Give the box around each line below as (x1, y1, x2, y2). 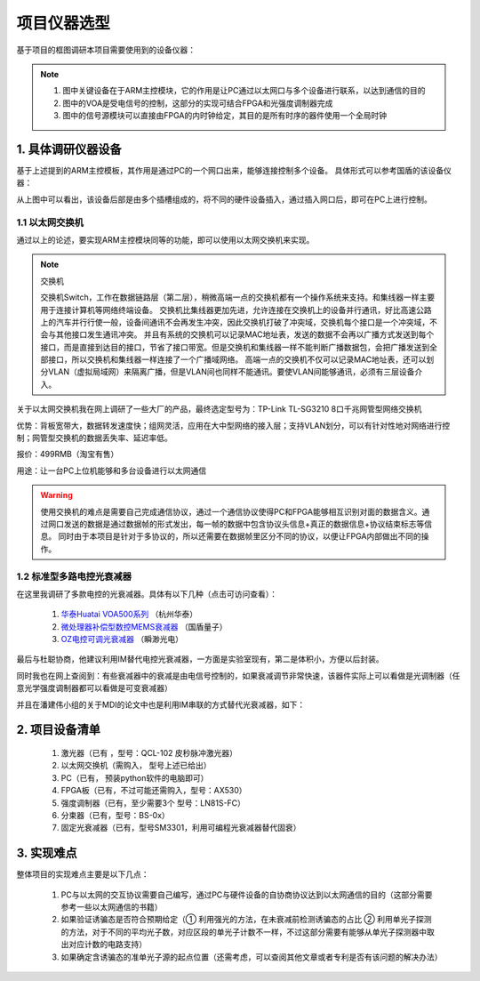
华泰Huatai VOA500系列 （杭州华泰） (60, 609, 198, 620)
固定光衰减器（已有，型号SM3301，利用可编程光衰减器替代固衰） (60, 823, 301, 833)
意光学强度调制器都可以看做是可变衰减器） (16, 683, 172, 694)
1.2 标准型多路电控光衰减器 (16, 570, 132, 583)
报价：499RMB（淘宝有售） (16, 449, 119, 460)
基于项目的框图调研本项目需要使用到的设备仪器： (16, 44, 196, 55)
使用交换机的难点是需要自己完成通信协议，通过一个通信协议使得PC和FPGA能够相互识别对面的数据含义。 (40, 506, 422, 517)
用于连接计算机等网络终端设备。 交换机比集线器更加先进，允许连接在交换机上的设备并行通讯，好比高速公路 (40, 304, 432, 315)
